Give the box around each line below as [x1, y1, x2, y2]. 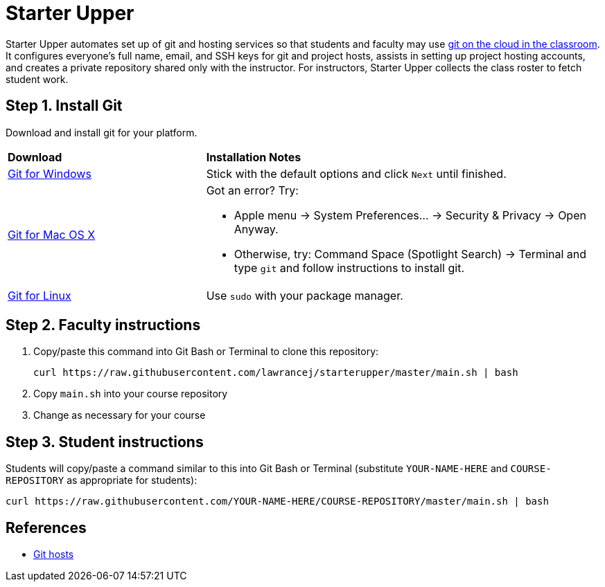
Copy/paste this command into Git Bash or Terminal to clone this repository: [33, 345, 379, 358]
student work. [6, 73, 69, 85]
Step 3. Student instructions [6, 433, 204, 451]
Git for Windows [8, 166, 91, 181]
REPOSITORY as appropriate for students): [6, 474, 198, 487]
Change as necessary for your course [33, 409, 206, 422]
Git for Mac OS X [8, 227, 96, 242]
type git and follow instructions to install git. [234, 260, 464, 275]
